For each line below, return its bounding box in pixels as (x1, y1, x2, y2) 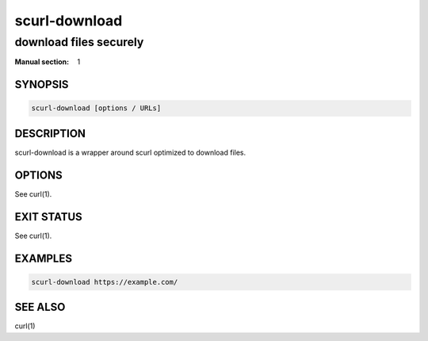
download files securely (14, 35, 144, 49)
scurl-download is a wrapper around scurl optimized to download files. (14, 148, 246, 157)
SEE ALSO (14, 301, 66, 314)
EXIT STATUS (14, 210, 82, 224)
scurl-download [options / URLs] (31, 104, 162, 113)
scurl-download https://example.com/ (31, 278, 178, 286)
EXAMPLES (14, 251, 73, 265)
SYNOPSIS (14, 78, 69, 91)
